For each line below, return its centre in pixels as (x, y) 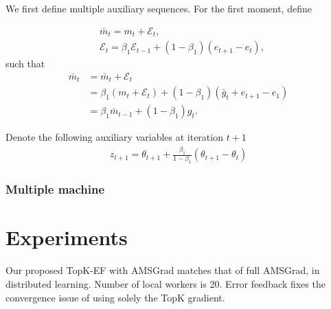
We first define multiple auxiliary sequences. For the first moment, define (159, 8)
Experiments (67, 237)
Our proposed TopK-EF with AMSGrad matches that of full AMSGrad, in (163, 270)
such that (25, 64)
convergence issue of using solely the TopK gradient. (115, 297)
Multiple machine (55, 189)
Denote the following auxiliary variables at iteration (114, 137)
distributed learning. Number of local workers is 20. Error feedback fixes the (165, 283)
